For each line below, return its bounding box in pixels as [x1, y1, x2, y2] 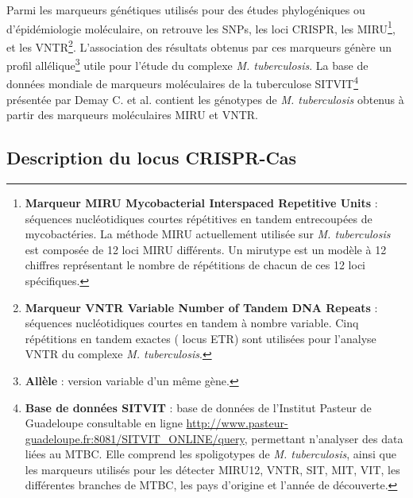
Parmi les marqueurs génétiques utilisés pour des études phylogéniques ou [6, 2, 365, 17]
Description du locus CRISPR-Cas [6, 145, 297, 170]
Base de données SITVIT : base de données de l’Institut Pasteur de [25, 399, 372, 415]
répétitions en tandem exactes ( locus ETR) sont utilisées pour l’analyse [25, 330, 376, 346]
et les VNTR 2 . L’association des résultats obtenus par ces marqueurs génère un [6, 36, 392, 55]
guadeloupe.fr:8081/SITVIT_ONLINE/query [25, 430, 245, 446]
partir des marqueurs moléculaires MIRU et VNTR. [6, 106, 258, 123]
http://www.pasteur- [186, 415, 288, 431]
